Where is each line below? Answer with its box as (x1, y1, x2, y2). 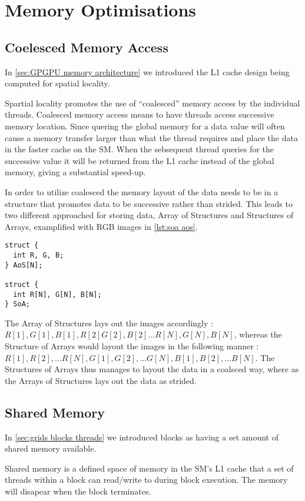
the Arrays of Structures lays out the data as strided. (5, 374, 197, 386)
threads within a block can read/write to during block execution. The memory (5, 473, 288, 486)
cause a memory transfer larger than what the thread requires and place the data (5, 131, 298, 143)
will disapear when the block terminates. (5, 485, 151, 497)
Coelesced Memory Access (5, 38, 168, 56)
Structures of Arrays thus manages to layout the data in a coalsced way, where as (5, 363, 299, 375)
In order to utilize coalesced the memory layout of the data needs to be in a (5, 185, 279, 198)
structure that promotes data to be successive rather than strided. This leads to (5, 197, 293, 209)
